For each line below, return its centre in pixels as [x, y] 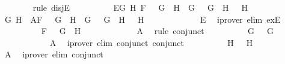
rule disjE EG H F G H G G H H [140, 7]
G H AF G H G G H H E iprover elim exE [142, 19]
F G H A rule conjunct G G [157, 31]
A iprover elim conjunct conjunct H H [151, 42]
